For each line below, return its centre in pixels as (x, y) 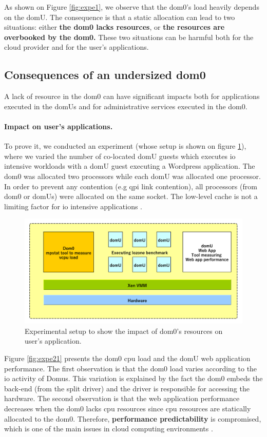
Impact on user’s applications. (59, 126)
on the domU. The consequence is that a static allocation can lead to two (120, 17)
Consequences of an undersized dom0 (105, 75)
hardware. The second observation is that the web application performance (122, 398)
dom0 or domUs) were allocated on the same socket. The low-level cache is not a (131, 196)
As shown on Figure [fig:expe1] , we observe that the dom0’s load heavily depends (132, 7)
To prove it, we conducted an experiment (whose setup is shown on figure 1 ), (125, 146)
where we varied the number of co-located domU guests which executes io (120, 156)
